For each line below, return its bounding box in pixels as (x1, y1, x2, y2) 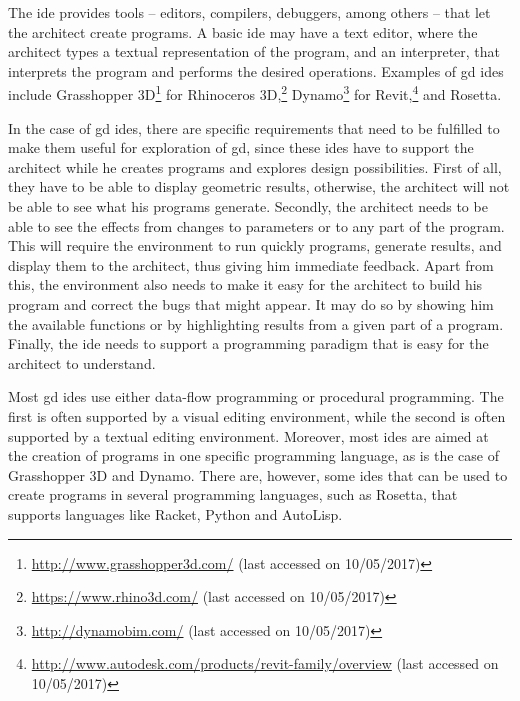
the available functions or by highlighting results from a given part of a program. (8, 313, 504, 334)
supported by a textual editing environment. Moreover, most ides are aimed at (8, 425, 489, 446)
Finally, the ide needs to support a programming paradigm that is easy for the (8, 333, 489, 354)
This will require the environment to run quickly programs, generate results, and (8, 235, 502, 256)
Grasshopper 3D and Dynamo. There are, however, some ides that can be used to (8, 464, 508, 485)
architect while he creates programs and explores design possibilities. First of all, (8, 156, 502, 177)
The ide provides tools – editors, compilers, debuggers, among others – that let (8, 2, 491, 22)
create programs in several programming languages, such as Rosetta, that (8, 484, 458, 505)
